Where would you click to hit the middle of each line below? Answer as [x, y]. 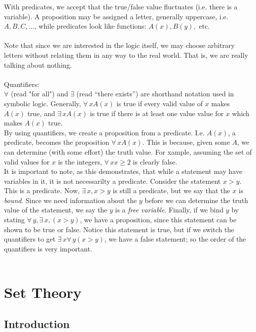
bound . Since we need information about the [71, 200]
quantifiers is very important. [48, 248]
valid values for [27, 161]
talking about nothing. [38, 64]
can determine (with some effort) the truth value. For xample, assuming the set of [128, 151]
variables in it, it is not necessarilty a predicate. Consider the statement [112, 181]
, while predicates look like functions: [90, 26]
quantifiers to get [30, 239]
